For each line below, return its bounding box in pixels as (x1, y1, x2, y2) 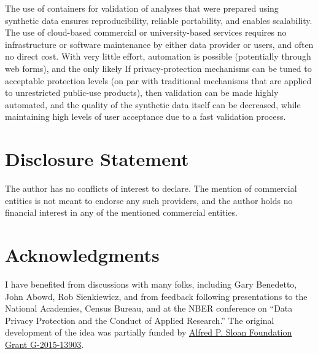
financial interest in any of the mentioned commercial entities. (5, 206, 238, 219)
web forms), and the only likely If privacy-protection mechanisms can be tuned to (5, 61, 312, 74)
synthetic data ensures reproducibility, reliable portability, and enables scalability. (5, 14, 312, 26)
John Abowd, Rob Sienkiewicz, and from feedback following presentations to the (5, 289, 308, 302)
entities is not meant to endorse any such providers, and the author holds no (5, 194, 293, 206)
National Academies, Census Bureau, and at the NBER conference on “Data (5, 302, 293, 315)
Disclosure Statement (5, 146, 189, 171)
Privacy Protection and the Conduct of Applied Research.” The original (5, 313, 274, 326)
